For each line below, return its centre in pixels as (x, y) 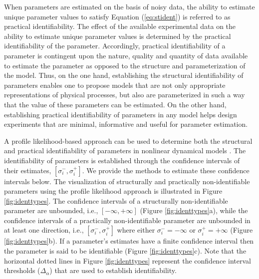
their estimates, (28, 170)
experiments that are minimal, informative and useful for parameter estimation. (126, 124)
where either (136, 230)
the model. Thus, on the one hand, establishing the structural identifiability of (124, 75)
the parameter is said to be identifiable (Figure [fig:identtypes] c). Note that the (125, 251)
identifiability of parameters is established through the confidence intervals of (122, 160)
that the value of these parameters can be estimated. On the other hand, (115, 104)
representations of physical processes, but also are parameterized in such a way (125, 95)
